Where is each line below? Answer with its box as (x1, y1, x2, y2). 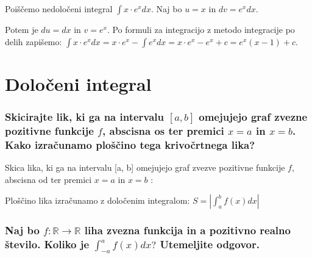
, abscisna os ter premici (102, 123, 224, 138)
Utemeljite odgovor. (160, 237, 260, 252)
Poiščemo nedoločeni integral (5, 2, 113, 15)
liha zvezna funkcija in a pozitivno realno (84, 223, 291, 238)
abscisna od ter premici (5, 173, 92, 185)
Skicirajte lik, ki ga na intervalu (5, 109, 165, 124)
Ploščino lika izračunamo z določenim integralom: (5, 194, 190, 207)
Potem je (5, 23, 38, 35)
